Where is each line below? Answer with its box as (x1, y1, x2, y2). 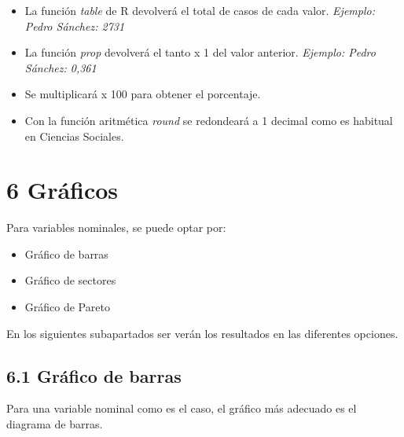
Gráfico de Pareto (24, 299, 110, 315)
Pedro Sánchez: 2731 (24, 17, 125, 34)
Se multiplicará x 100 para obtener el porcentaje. (24, 86, 261, 102)
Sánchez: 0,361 (24, 59, 97, 75)
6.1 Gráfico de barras (6, 363, 182, 387)
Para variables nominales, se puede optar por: (6, 219, 226, 236)
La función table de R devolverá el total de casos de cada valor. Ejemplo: (24, 2, 375, 18)
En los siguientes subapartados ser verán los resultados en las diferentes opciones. (6, 325, 398, 341)
